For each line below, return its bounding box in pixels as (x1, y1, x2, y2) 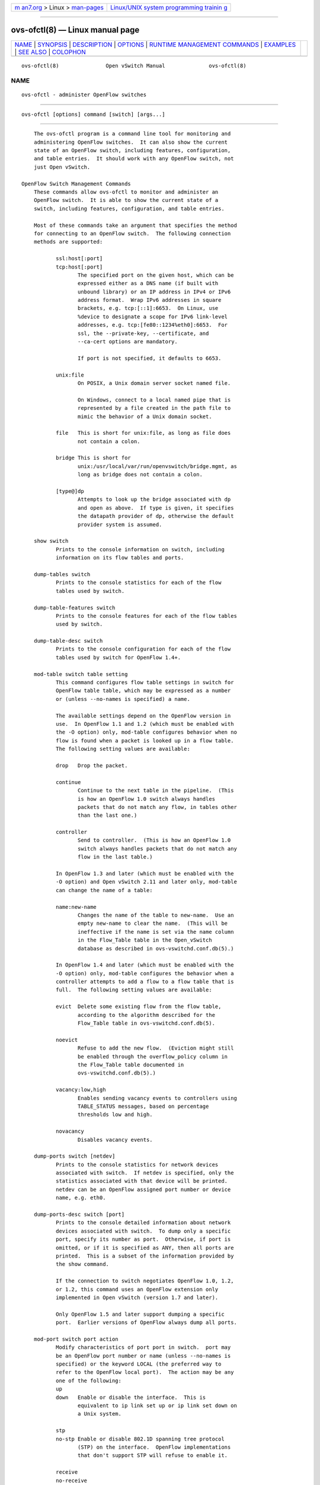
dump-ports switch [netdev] (33, 1153, 116, 1159)
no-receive (55, 1477, 88, 1484)
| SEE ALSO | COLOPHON (14, 48, 86, 56)
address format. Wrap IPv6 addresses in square (77, 297, 222, 304)
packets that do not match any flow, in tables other (77, 804, 237, 810)
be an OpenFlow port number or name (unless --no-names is (55, 1352, 231, 1359)
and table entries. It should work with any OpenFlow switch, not (33, 155, 234, 162)
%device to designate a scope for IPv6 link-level (77, 313, 228, 320)
